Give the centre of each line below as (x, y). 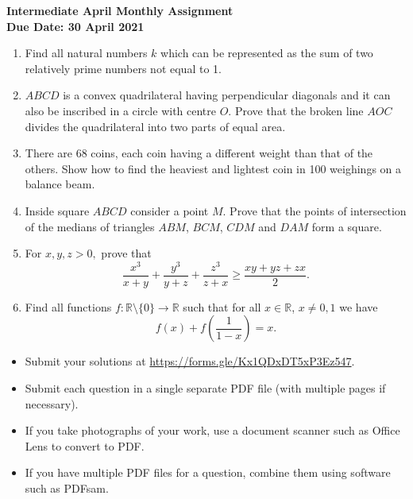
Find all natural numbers (86, 53)
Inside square (57, 210)
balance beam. (60, 184)
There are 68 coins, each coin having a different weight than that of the (199, 153)
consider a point (170, 210)
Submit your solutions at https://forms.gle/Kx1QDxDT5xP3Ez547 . (190, 361)
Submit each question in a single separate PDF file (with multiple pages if (205, 388)
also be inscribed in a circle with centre (120, 110)
